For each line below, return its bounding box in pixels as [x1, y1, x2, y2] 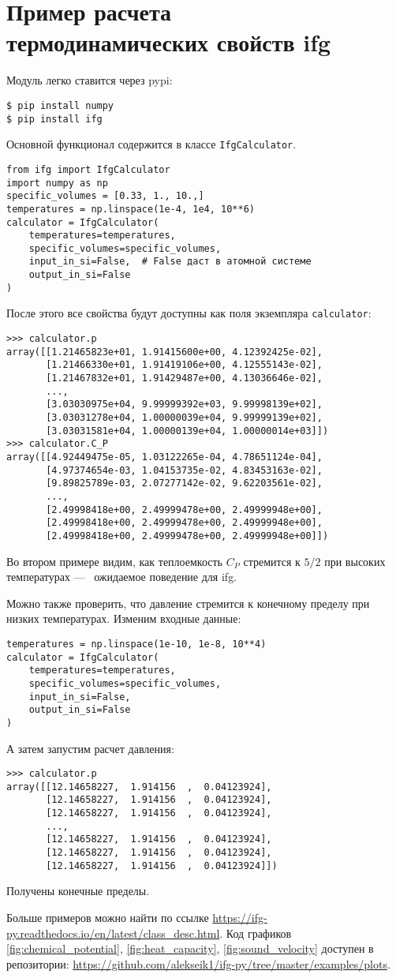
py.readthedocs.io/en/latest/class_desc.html [6, 924, 220, 941]
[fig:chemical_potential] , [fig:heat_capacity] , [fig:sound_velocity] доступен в [6, 940, 374, 957]
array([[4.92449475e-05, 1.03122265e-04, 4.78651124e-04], [6, 452, 323, 463]
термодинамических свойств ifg [6, 26, 331, 58]
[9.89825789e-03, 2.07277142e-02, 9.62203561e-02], [46, 478, 323, 489]
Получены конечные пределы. [6, 882, 150, 899]
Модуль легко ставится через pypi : [6, 72, 173, 88]
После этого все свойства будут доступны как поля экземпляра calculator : [6, 305, 372, 321]
